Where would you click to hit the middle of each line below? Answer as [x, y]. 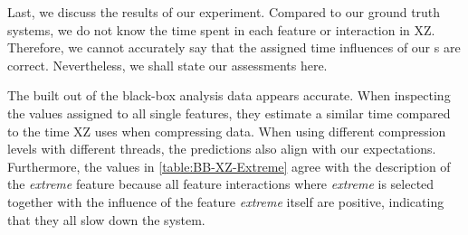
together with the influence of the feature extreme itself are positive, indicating [226, 201]
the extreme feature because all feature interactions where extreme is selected [221, 184]
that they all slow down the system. [106, 219]
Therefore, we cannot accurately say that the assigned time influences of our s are [234, 47]
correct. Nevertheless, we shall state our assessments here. [167, 65]
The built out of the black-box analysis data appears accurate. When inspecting [229, 95]
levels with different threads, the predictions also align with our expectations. [222, 149]
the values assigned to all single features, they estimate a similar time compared [229, 113]
